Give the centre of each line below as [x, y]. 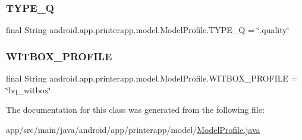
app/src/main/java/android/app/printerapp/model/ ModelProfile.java [133, 129]
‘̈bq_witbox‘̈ [29, 89]
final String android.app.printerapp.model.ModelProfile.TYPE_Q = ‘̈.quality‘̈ [148, 30]
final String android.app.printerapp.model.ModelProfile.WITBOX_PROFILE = [152, 78]
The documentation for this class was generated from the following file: [135, 110]
